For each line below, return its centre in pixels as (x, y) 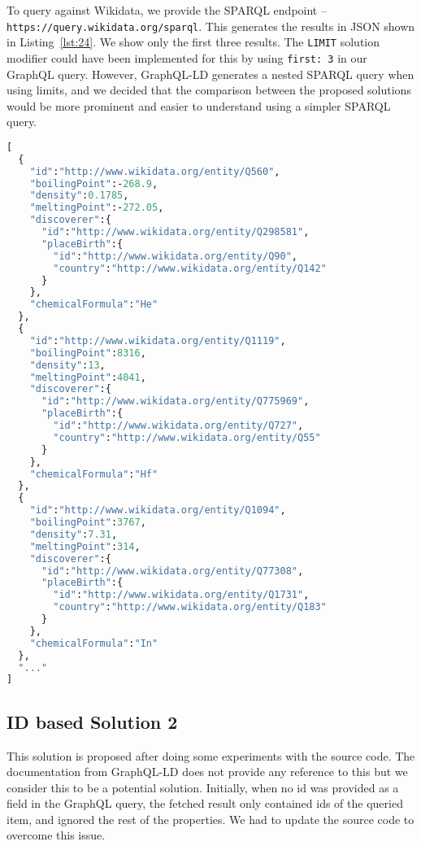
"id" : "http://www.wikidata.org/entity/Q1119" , (158, 340)
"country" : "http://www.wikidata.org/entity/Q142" (190, 268)
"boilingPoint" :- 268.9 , (94, 183)
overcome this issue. (56, 835)
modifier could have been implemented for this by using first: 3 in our (187, 57)
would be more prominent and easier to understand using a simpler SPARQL (199, 105)
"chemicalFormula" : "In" (94, 643)
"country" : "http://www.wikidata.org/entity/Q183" (190, 607)
